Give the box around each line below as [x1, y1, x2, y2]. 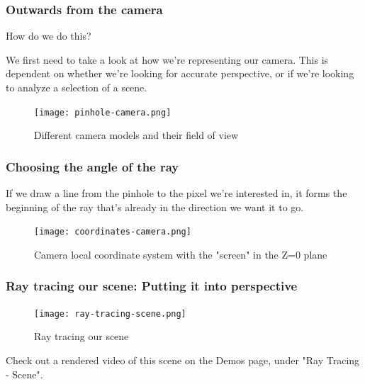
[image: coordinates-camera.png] [34, 227, 191, 237]
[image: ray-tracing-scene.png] [34, 308, 186, 319]
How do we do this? [6, 28, 91, 43]
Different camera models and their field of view [34, 128, 239, 142]
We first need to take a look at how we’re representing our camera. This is [6, 52, 329, 67]
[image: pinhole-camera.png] [34, 107, 172, 118]
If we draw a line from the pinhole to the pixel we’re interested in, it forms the [6, 186, 347, 201]
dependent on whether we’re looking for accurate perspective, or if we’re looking [6, 66, 354, 81]
